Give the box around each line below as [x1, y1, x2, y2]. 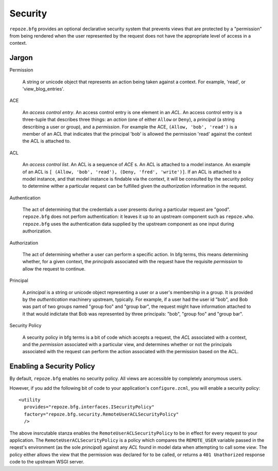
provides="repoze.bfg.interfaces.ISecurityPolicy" [24, 404, 154, 410]
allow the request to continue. [22, 265, 86, 272]
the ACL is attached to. [22, 138, 71, 144]
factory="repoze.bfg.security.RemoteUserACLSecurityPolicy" [24, 411, 179, 417]
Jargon [9, 53, 33, 62]
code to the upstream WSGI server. [9, 459, 84, 465]
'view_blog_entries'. [22, 86, 64, 92]
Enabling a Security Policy [9, 362, 95, 371]
